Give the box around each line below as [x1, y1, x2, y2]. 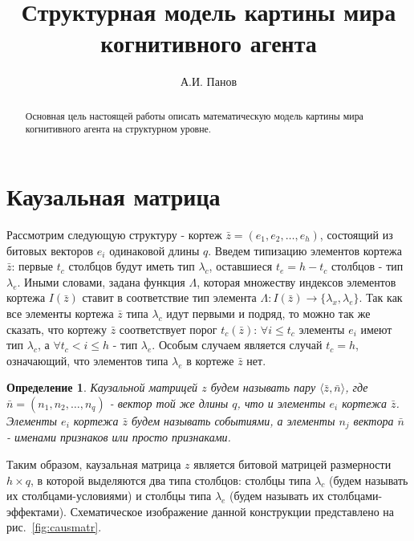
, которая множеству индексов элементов [197, 273, 396, 290]
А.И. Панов [180, 73, 237, 90]
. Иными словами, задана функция [17, 273, 185, 290]
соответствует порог [119, 320, 217, 337]
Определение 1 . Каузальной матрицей [6, 379, 198, 396]
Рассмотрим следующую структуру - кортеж [6, 226, 222, 242]
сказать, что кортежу [6, 320, 108, 337]
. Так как [359, 289, 403, 306]
